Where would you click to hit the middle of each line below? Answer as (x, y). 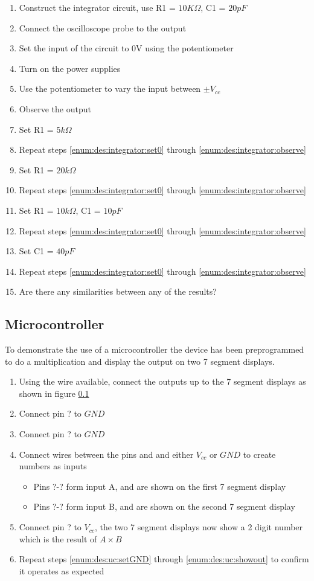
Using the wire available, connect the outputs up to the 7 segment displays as (162, 381)
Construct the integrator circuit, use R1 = (97, 7)
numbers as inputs (53, 466)
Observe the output (55, 108)
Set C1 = (36, 251)
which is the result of (58, 538)
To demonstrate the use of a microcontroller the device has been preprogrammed (155, 349)
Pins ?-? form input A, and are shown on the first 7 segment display (160, 486)
